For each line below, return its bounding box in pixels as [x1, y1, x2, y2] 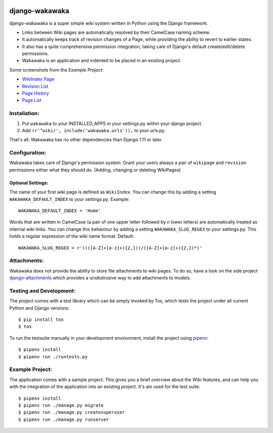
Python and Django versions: [9, 305, 70, 311]
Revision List [22, 83, 49, 89]
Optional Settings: [9, 180, 49, 186]
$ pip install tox [18, 317, 64, 322]
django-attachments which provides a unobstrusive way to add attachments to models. [9, 275, 192, 281]
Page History [22, 90, 49, 96]
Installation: [9, 110, 39, 117]
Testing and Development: [9, 287, 76, 294]
